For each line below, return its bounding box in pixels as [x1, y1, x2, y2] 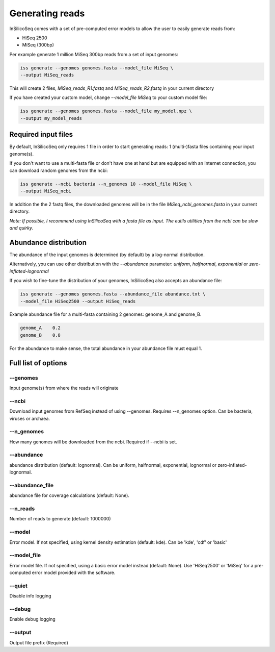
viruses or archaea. [9, 415, 50, 421]
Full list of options [9, 359, 67, 367]
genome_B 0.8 [20, 332, 61, 338]
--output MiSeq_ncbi [20, 188, 71, 194]
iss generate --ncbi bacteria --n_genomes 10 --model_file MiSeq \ [20, 181, 193, 187]
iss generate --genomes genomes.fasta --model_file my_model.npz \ [20, 108, 193, 114]
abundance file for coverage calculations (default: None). [9, 492, 130, 498]
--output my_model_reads [20, 115, 82, 121]
